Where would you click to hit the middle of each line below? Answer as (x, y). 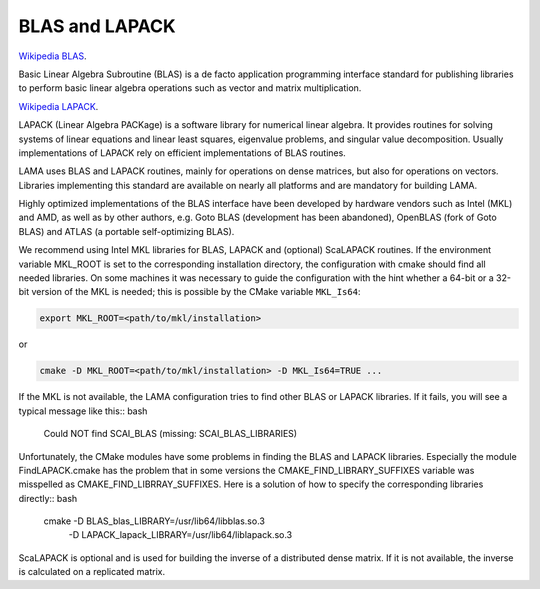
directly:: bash (48, 498)
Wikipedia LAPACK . (58, 106)
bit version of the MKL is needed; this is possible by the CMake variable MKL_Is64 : (189, 292)
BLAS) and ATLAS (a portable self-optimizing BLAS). (126, 231)
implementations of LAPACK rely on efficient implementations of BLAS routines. (182, 152)
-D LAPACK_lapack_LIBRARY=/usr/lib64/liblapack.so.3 (180, 535)
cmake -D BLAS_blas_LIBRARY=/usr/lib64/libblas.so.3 (154, 521)
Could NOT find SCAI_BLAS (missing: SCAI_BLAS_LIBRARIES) (170, 434)
